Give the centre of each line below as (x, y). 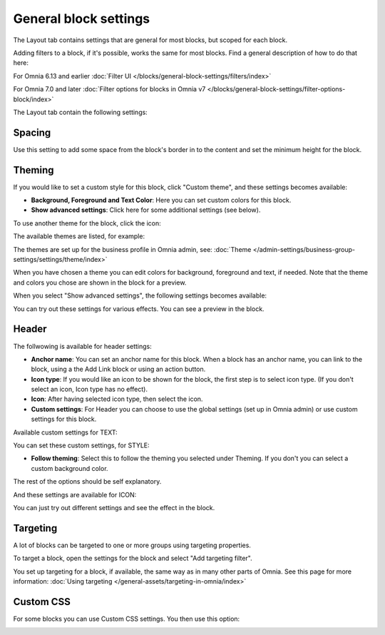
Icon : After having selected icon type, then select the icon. (117, 399)
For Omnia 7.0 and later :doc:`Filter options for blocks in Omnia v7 (109, 89)
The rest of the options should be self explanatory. (87, 482)
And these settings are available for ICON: (75, 494)
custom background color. (70, 468)
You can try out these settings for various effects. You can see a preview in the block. (139, 309)
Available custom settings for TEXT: (65, 432)
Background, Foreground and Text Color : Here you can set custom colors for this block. (161, 200)
